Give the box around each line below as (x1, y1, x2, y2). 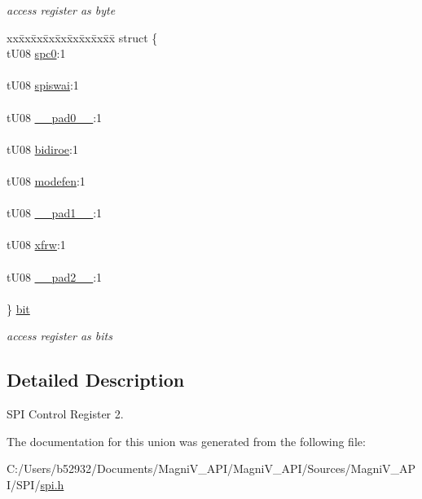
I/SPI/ (7, 475, 41, 492)
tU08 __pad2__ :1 (7, 268, 103, 285)
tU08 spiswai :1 (7, 77, 79, 94)
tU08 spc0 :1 (7, 45, 66, 62)
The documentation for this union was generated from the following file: (7, 432, 366, 449)
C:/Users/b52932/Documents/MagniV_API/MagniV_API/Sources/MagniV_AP (7, 460, 416, 477)
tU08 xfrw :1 (7, 236, 66, 253)
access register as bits (7, 327, 112, 344)
